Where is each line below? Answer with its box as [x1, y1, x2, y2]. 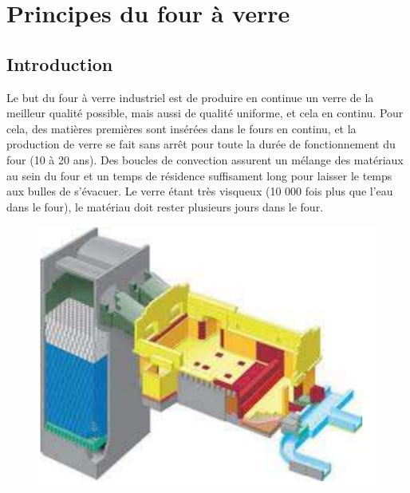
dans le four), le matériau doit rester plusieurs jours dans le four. [6, 198, 324, 215]
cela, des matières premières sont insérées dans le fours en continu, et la [6, 120, 357, 136]
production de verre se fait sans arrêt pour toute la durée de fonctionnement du [6, 136, 396, 152]
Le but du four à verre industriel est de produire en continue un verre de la [6, 89, 374, 105]
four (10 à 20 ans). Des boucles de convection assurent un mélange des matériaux [6, 151, 404, 168]
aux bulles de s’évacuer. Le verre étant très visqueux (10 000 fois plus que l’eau [6, 183, 393, 199]
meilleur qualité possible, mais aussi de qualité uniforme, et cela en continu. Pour [6, 105, 404, 121]
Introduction [6, 51, 113, 76]
